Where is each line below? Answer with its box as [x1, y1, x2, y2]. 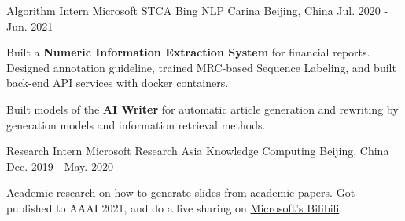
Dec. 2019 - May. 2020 [6, 158, 113, 174]
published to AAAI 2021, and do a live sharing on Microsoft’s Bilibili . [6, 199, 343, 216]
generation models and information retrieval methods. [6, 116, 266, 132]
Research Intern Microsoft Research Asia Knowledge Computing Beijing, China [6, 143, 389, 159]
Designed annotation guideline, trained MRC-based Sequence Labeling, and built [6, 59, 396, 75]
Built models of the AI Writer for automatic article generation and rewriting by [6, 100, 399, 117]
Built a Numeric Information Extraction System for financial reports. [6, 44, 370, 60]
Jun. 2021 [6, 17, 53, 34]
